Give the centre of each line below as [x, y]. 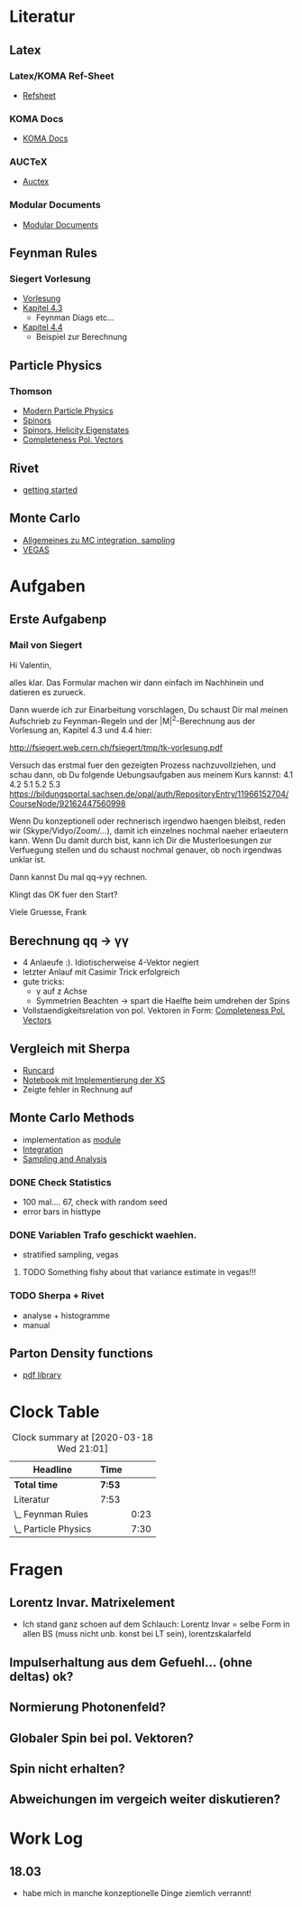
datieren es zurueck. [47, 692]
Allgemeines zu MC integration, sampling [99, 540]
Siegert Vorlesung [50, 279]
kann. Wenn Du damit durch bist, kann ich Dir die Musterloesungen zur [141, 840]
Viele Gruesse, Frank [48, 912]
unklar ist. [28, 860]
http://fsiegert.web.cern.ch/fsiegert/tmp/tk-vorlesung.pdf [116, 748]
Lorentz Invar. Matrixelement [92, 1602]
